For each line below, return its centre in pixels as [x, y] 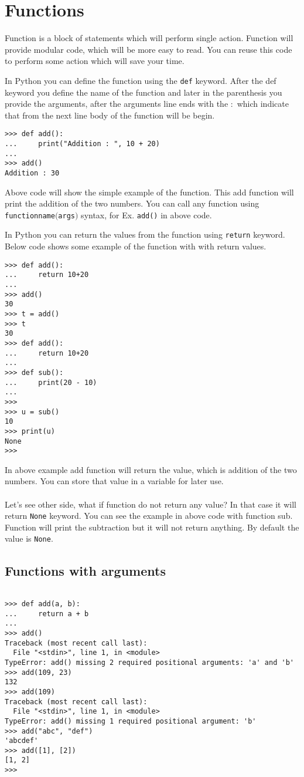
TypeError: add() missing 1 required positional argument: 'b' [131, 721]
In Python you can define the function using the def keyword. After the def [141, 80]
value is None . [29, 538]
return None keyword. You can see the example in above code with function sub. [149, 516]
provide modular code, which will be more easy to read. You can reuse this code [148, 49]
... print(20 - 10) [51, 382]
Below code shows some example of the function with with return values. [136, 246]
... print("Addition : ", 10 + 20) [82, 144]
